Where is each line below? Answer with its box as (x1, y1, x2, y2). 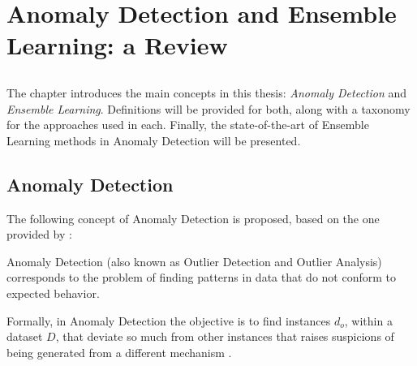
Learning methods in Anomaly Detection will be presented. (6, 131, 301, 149)
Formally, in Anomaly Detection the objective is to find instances (6, 312, 331, 329)
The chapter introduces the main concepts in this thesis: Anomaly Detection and (6, 84, 407, 101)
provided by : (6, 226, 72, 243)
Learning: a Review (6, 28, 228, 62)
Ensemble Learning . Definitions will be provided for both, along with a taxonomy (6, 100, 411, 117)
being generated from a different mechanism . (6, 343, 232, 360)
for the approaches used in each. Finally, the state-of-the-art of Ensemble (6, 116, 369, 133)
